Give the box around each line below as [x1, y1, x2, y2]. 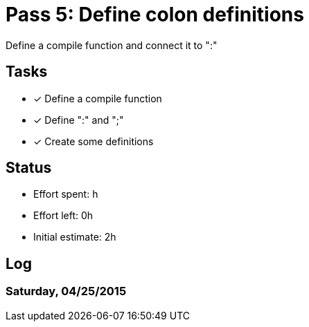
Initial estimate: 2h [33, 231, 116, 243]
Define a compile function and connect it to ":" [6, 39, 218, 51]
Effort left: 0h [33, 209, 94, 222]
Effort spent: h [33, 188, 98, 200]
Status [6, 159, 52, 177]
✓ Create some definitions [33, 135, 154, 147]
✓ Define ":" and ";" [33, 113, 124, 126]
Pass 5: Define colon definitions [6, 3, 304, 26]
